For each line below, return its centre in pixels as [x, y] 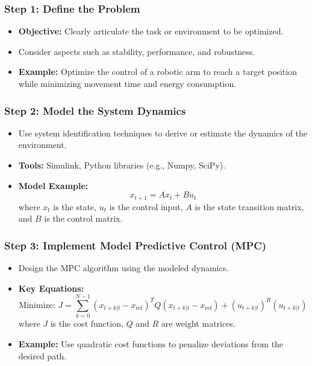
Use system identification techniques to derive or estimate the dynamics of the [163, 133]
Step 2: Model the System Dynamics [95, 110]
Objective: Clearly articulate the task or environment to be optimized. [151, 31]
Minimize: [37, 306]
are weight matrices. [198, 323]
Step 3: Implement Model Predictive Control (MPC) [136, 245]
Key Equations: [51, 288]
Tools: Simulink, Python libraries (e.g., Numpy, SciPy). [122, 165]
